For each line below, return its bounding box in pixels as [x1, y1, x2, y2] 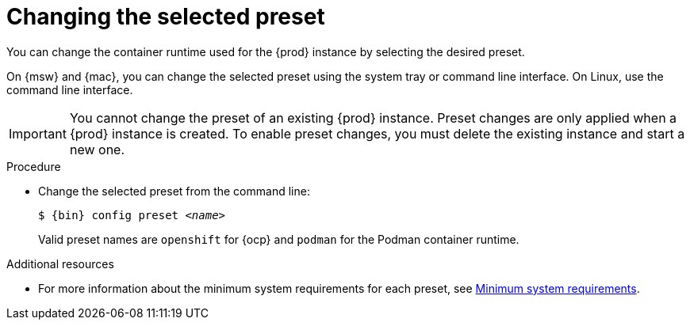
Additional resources [6, 256, 114, 271]
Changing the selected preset [6, 3, 325, 30]
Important [9, 125, 67, 142]
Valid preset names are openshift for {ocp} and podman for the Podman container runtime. [38, 232, 519, 246]
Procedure [6, 159, 61, 173]
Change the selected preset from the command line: [38, 184, 310, 198]
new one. [69, 141, 125, 157]
